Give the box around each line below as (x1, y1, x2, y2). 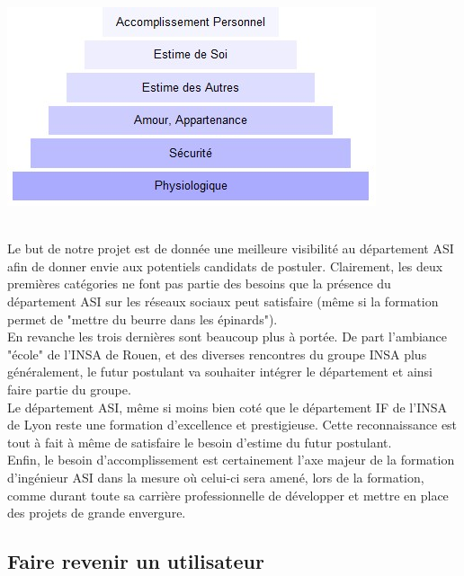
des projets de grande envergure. (7, 503, 186, 522)
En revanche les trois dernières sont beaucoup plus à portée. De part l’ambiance (7, 327, 448, 346)
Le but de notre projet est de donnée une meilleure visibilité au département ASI (7, 239, 454, 258)
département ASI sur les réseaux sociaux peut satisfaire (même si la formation (7, 291, 439, 310)
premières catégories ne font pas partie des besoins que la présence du (7, 274, 391, 293)
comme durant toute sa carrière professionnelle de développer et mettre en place (7, 485, 449, 504)
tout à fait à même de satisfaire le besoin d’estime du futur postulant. (7, 432, 392, 451)
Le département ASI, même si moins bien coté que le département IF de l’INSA (7, 397, 447, 416)
